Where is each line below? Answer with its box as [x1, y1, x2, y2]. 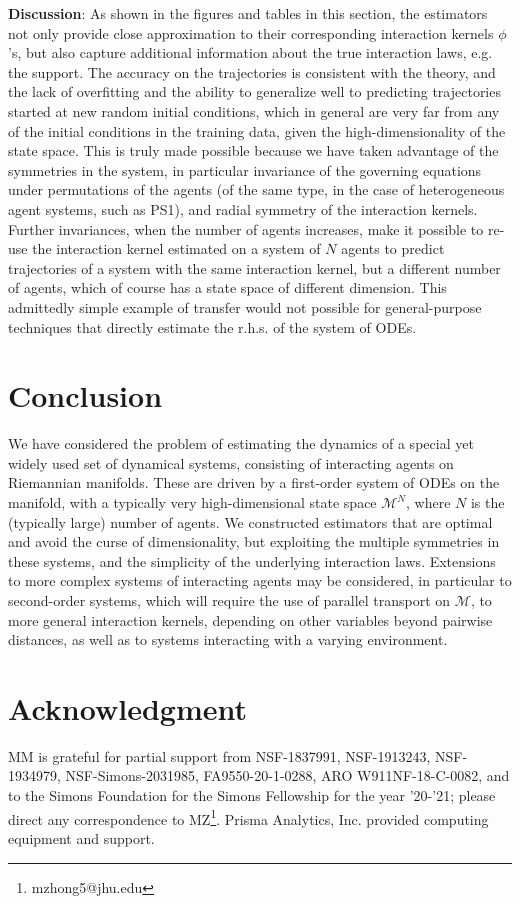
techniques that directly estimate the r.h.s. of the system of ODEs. [8, 316, 417, 337]
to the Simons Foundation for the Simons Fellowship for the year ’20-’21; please [8, 785, 496, 806]
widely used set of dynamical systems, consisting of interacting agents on [8, 452, 454, 473]
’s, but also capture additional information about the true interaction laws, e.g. [8, 42, 493, 63]
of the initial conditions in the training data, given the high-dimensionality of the [8, 120, 506, 141]
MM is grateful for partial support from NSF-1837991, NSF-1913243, [8, 745, 431, 766]
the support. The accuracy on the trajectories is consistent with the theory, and [8, 61, 496, 82]
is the [470, 492, 505, 512]
